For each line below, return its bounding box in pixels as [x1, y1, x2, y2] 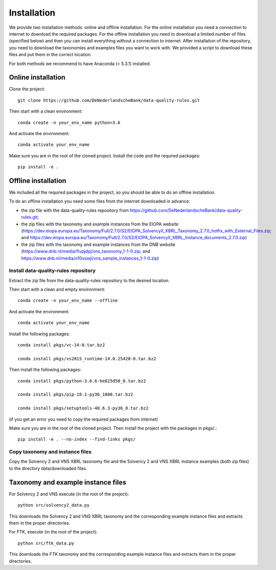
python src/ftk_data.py [18, 540, 74, 546]
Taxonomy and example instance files [9, 478, 127, 487]
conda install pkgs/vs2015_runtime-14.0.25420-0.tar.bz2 [18, 356, 157, 361]
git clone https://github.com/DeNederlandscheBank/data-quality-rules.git [18, 98, 200, 103]
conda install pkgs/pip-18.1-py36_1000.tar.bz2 [18, 392, 133, 397]
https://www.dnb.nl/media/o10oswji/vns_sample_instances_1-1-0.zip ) [21, 255, 159, 261]
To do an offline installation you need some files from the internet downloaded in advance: [9, 198, 190, 204]
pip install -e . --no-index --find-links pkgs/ [18, 437, 136, 442]
